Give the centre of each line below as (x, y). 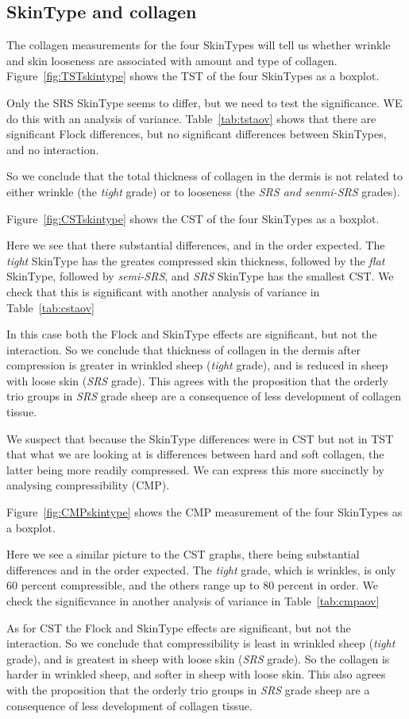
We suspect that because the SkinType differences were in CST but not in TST (200, 438)
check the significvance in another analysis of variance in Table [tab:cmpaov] (193, 601)
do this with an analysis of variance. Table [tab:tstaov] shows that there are (191, 118)
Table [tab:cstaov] (50, 307)
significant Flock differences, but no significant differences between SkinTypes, (197, 134)
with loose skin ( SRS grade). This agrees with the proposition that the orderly (197, 380)
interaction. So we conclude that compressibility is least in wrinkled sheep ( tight (201, 643)
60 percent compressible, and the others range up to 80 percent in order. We (192, 585)
